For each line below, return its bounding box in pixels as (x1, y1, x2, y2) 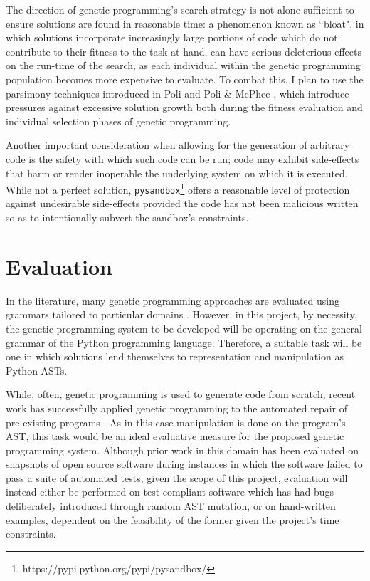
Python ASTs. (6, 362, 68, 377)
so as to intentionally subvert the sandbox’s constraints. (6, 210, 249, 225)
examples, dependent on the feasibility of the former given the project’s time (6, 512, 339, 527)
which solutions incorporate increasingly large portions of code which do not (6, 30, 338, 45)
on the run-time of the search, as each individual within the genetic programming (6, 58, 361, 73)
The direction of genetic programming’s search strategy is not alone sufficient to (6, 2, 354, 16)
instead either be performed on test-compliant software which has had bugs (6, 484, 334, 499)
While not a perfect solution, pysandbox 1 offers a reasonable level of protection (6, 180, 350, 197)
